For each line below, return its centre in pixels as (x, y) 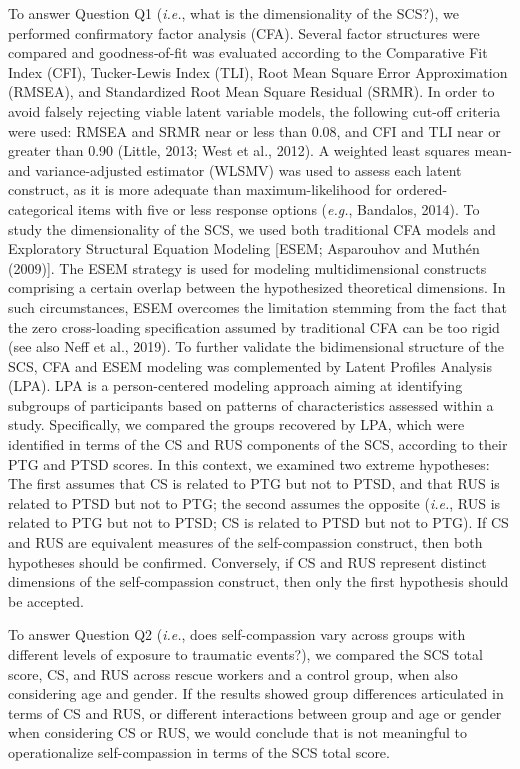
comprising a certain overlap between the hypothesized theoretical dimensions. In (257, 287)
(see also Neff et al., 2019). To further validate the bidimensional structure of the (256, 346)
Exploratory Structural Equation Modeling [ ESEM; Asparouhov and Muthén (244, 248)
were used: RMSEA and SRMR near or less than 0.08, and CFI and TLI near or (254, 130)
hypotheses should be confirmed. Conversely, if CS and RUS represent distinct (247, 561)
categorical (41, 208)
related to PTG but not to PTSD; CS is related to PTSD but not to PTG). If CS (258, 522)
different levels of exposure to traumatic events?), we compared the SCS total (245, 654)
